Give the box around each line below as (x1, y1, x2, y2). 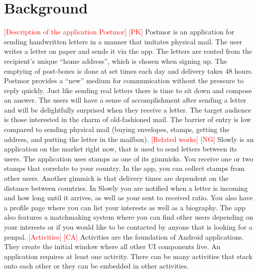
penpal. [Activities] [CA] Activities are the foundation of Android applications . (4, 231, 244, 242)
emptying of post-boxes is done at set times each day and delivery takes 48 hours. (4, 65, 254, 76)
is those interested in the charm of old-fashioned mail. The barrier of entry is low (4, 114, 252, 125)
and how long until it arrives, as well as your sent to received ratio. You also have (4, 192, 253, 203)
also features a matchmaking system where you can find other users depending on (4, 212, 254, 222)
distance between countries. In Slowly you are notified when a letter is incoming (4, 182, 248, 193)
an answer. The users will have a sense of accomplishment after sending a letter (4, 95, 247, 105)
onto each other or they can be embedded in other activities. (4, 261, 189, 271)
